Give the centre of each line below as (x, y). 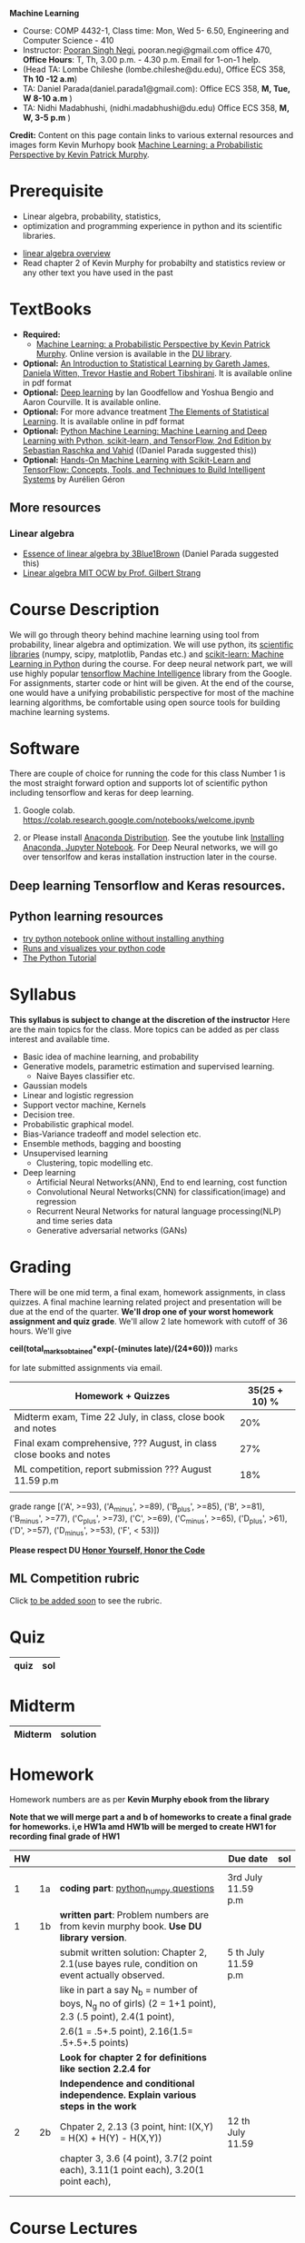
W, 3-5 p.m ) (46, 118)
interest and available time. (60, 1038)
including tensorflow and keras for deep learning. (102, 793)
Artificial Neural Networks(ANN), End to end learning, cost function (162, 1182)
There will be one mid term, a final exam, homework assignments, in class (148, 1292)
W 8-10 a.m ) (47, 98)
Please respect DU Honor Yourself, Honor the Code (108, 1550)
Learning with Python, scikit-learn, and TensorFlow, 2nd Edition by (147, 441)
